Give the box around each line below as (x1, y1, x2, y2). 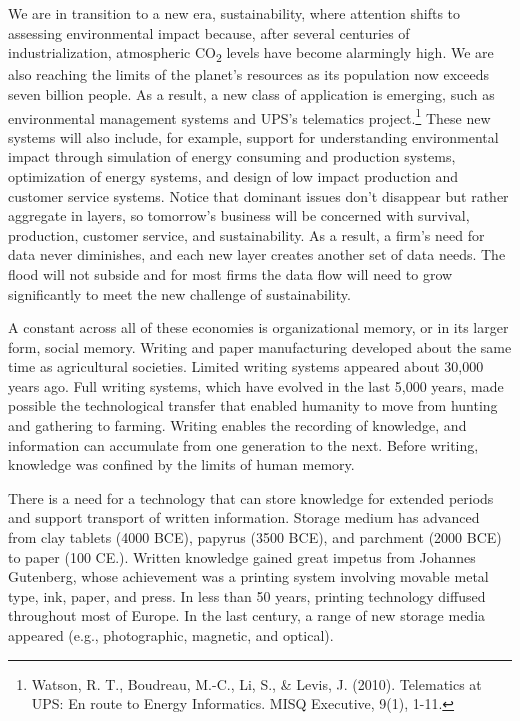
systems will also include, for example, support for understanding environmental (8, 126, 499, 147)
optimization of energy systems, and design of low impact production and (8, 165, 458, 186)
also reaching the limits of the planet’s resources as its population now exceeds (8, 64, 489, 85)
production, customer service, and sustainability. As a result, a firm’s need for (8, 224, 485, 245)
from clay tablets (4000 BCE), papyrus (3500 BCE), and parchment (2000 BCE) (8, 527, 502, 548)
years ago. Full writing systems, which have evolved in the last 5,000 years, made (8, 375, 504, 396)
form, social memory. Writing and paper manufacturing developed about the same (8, 336, 512, 357)
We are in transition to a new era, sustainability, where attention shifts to (8, 3, 461, 23)
